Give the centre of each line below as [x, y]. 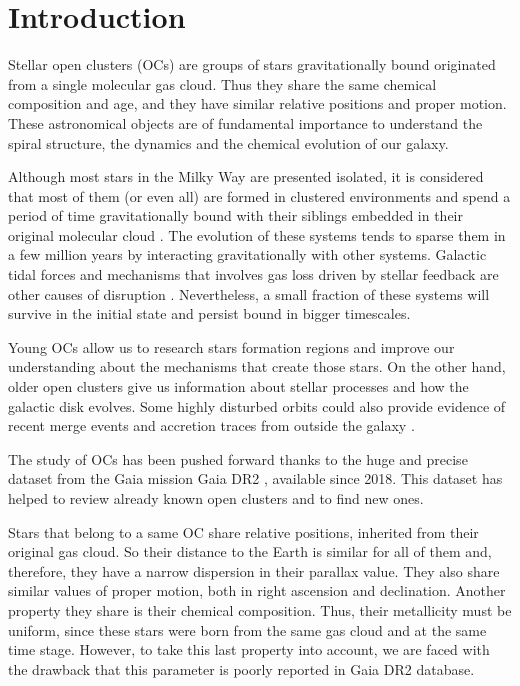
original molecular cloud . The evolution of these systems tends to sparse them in [257, 234]
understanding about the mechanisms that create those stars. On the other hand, [257, 366]
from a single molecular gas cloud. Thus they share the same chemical [222, 83]
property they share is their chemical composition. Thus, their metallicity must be [260, 609]
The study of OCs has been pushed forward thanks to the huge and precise [238, 458]
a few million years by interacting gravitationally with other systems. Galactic [247, 254]
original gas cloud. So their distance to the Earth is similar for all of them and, [250, 551]
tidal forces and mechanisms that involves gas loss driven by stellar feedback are [253, 274]
